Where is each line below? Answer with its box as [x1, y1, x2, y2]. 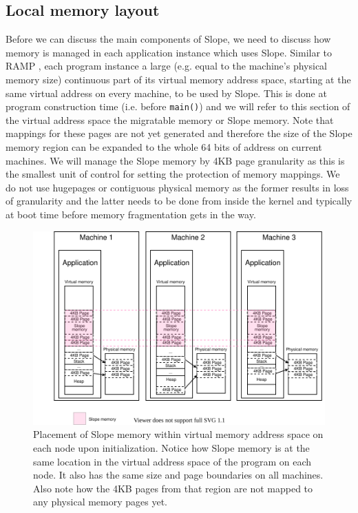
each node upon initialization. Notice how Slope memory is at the [33, 440, 310, 454]
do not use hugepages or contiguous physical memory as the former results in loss [6, 180, 349, 194]
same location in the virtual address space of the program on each [33, 454, 312, 468]
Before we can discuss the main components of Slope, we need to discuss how [6, 32, 331, 46]
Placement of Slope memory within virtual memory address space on [33, 427, 324, 441]
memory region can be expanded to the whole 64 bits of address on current [6, 140, 322, 154]
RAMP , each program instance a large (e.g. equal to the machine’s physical [6, 59, 327, 73]
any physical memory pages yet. [33, 494, 168, 509]
